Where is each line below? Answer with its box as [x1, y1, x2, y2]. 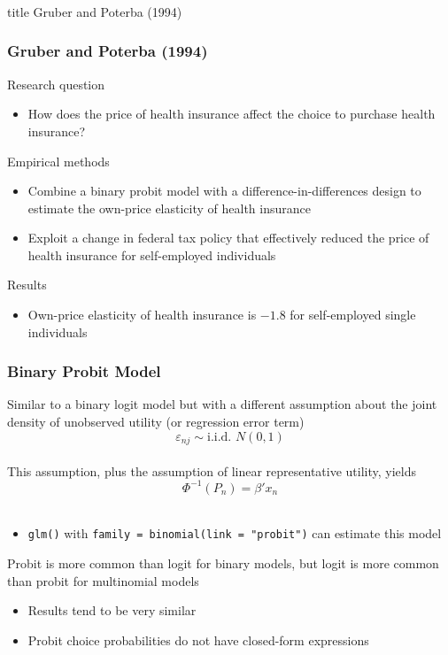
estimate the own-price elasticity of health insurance [27, 198, 311, 217]
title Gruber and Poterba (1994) [7, 2, 182, 20]
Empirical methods [7, 151, 110, 170]
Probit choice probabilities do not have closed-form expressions [27, 630, 369, 649]
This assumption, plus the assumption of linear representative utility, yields [7, 461, 416, 480]
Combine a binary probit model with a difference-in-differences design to [27, 181, 421, 200]
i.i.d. [206, 430, 232, 443]
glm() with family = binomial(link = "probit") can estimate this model [27, 524, 442, 543]
